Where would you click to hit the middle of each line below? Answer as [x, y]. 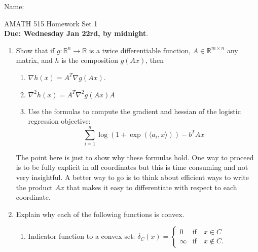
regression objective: [59, 121]
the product [34, 187]
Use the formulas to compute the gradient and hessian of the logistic [134, 111]
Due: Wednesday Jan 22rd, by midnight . [76, 33]
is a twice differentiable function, [140, 50]
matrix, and [34, 60]
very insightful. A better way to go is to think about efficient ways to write [133, 177]
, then [155, 60]
